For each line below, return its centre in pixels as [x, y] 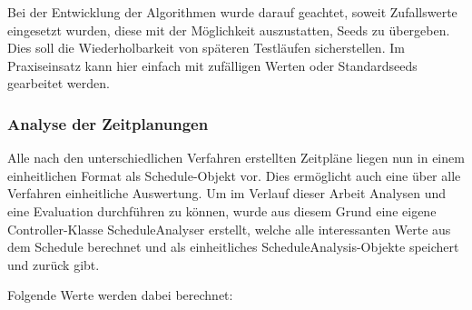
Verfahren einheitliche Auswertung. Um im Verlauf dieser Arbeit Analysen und [227, 193]
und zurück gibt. [54, 264]
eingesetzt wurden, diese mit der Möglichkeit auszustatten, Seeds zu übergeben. [229, 30]
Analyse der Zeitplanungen [108, 123]
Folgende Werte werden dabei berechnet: [120, 295]
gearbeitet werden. [59, 83]
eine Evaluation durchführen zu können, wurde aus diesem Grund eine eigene [222, 210]
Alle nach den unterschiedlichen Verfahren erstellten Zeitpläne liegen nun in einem [236, 158]
